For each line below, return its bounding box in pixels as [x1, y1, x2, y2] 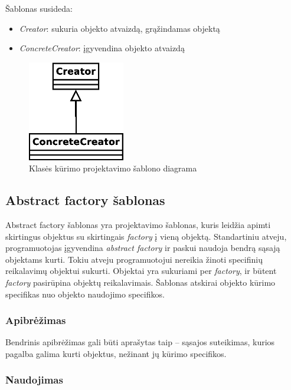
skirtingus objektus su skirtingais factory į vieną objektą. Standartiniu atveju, [5, 230, 287, 242]
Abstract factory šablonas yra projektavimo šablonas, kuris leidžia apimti [5, 218, 271, 230]
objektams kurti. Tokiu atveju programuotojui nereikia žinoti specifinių [5, 253, 263, 265]
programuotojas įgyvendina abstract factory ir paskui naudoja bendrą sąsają [5, 242, 280, 254]
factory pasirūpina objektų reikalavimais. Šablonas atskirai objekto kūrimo [5, 276, 276, 288]
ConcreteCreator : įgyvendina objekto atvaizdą [19, 42, 185, 54]
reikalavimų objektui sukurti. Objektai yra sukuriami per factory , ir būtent [5, 265, 277, 277]
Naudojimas [5, 372, 63, 387]
